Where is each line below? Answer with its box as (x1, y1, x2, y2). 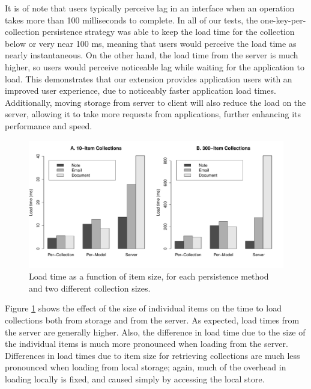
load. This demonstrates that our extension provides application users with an (5, 72, 292, 85)
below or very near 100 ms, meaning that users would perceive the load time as (5, 37, 297, 49)
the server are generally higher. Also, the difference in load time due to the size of (5, 325, 306, 338)
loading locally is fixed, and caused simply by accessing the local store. (5, 372, 265, 385)
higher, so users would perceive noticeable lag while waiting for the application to (5, 60, 304, 73)
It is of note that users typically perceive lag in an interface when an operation (5, 2, 295, 14)
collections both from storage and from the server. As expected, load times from (5, 313, 300, 326)
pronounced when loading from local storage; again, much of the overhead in (5, 361, 286, 373)
